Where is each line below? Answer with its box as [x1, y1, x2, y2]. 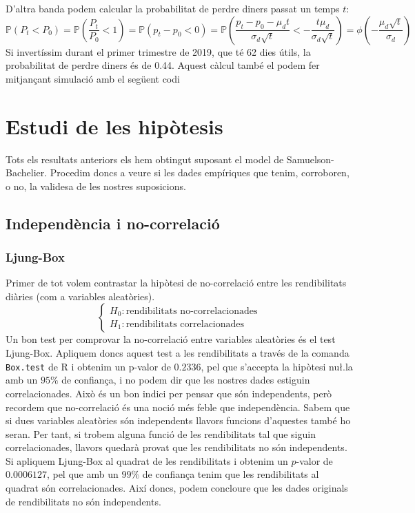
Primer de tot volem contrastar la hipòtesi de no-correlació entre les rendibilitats [6, 275, 347, 290]
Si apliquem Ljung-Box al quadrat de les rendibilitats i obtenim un [6, 453, 288, 468]
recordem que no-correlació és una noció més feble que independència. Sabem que [6, 399, 350, 414]
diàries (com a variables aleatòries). [6, 289, 155, 303]
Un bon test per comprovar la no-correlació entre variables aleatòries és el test [6, 332, 336, 346]
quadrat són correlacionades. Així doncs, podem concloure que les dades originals [6, 481, 348, 495]
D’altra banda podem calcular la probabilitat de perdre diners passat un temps [6, 1, 340, 15]
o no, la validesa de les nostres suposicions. [6, 178, 186, 193]
